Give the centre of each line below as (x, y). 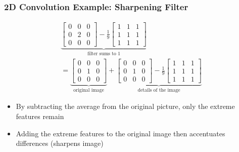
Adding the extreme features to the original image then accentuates (121, 133)
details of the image (159, 90)
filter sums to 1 (104, 54)
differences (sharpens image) (60, 143)
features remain (40, 116)
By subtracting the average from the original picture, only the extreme (125, 106)
